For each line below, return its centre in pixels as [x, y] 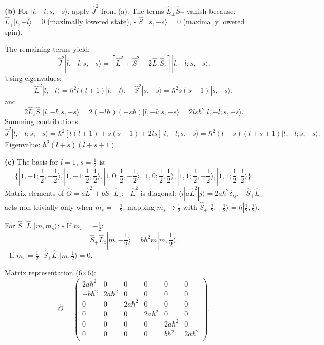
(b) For [17, 11]
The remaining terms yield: [47, 49]
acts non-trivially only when [49, 207]
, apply [79, 11]
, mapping [139, 207]
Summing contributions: [42, 121]
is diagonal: [158, 192]
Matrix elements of [34, 192]
